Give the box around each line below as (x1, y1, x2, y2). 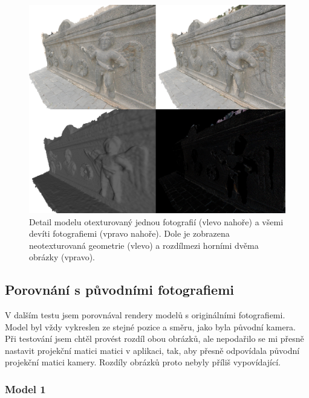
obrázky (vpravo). (29, 251, 95, 263)
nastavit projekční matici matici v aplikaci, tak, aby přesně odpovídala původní (5, 344, 300, 356)
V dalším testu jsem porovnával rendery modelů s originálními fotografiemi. (5, 309, 285, 321)
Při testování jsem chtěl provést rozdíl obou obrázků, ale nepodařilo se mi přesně (5, 332, 304, 345)
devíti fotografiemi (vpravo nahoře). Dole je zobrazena (29, 227, 230, 240)
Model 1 (5, 381, 46, 396)
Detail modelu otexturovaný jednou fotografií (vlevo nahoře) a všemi (29, 215, 284, 228)
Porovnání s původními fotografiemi (5, 280, 234, 299)
